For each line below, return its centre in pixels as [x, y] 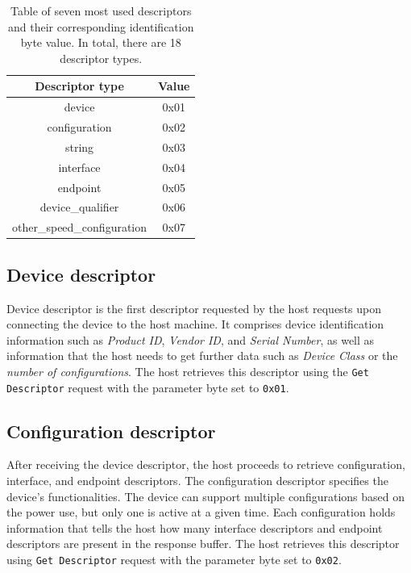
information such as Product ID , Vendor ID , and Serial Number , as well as [191, 339]
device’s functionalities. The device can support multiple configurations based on [205, 496]
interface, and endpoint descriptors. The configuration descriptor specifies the [197, 481]
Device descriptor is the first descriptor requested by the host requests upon [194, 308]
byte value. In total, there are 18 [101, 42]
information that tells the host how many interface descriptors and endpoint [195, 527]
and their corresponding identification [101, 26]
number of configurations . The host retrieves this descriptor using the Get [188, 371]
